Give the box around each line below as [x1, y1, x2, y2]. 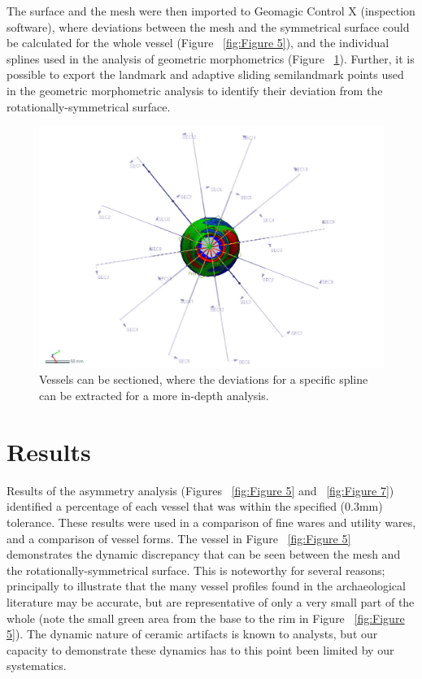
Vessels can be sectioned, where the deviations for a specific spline [39, 371, 368, 388]
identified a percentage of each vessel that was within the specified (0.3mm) [7, 498, 383, 515]
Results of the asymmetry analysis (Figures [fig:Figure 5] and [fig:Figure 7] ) [7, 481, 394, 498]
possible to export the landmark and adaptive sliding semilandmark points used [7, 66, 404, 83]
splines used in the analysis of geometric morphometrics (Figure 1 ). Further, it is [7, 50, 415, 67]
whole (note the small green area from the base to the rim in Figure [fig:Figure [7, 609, 405, 626]
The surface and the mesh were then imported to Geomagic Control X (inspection [7, 2, 415, 19]
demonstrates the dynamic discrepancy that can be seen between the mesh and [7, 546, 401, 563]
